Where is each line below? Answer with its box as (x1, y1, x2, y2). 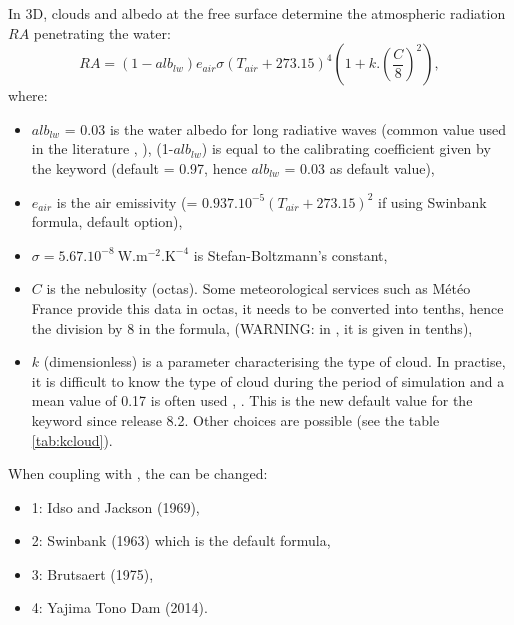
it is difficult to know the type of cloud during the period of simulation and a (31, 370, 505, 391)
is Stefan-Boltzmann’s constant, (193, 244, 388, 265)
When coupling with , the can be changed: (8, 463, 268, 484)
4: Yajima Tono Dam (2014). (31, 597, 208, 618)
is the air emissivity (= (56, 191, 198, 212)
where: (8, 85, 48, 106)
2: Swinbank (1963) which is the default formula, (31, 530, 331, 551)
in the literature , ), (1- (31, 138, 174, 159)
